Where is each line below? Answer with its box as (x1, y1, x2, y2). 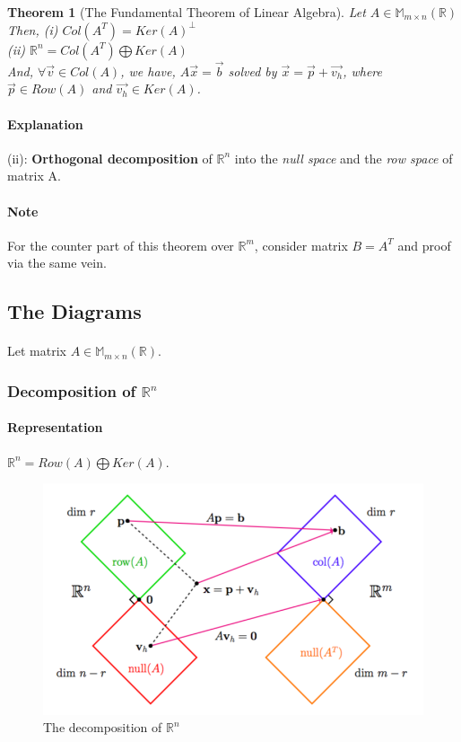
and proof (397, 235, 451, 254)
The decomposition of (43, 718, 162, 737)
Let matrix (7, 341, 66, 360)
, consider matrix (254, 235, 348, 254)
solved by (228, 61, 277, 80)
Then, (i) (7, 20, 58, 39)
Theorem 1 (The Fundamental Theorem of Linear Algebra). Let (7, 3, 366, 21)
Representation (7, 418, 103, 437)
